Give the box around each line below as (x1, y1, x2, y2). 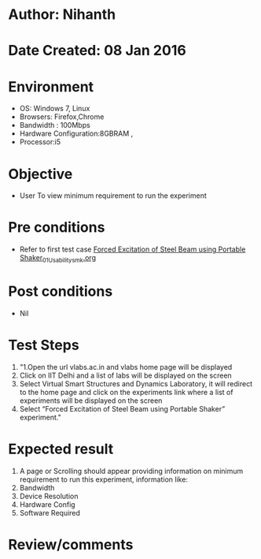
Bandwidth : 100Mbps (19, 121, 90, 130)
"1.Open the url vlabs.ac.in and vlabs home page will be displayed (19, 362, 233, 371)
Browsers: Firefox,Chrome (19, 112, 105, 121)
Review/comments (8, 535, 134, 553)
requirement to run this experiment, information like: (19, 475, 189, 484)
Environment (8, 77, 94, 95)
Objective (8, 165, 73, 183)
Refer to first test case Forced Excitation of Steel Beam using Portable (19, 244, 246, 254)
